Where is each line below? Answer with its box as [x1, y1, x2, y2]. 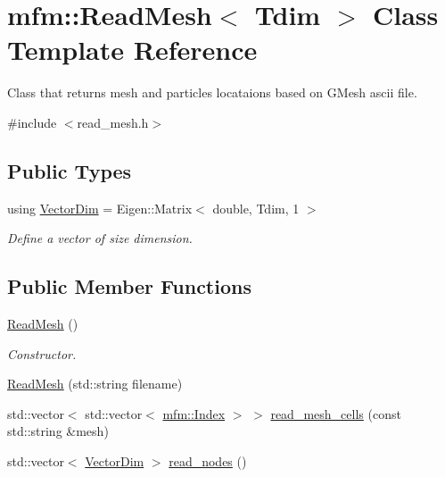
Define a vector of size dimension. [7, 229, 193, 247]
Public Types [7, 156, 132, 184]
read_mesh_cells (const [270, 404, 401, 423]
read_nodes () [169, 452, 247, 471]
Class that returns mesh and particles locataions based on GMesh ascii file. [7, 83, 417, 102]
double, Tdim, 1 [212, 198, 300, 217]
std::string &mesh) [7, 422, 109, 440]
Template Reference [7, 31, 258, 68]
